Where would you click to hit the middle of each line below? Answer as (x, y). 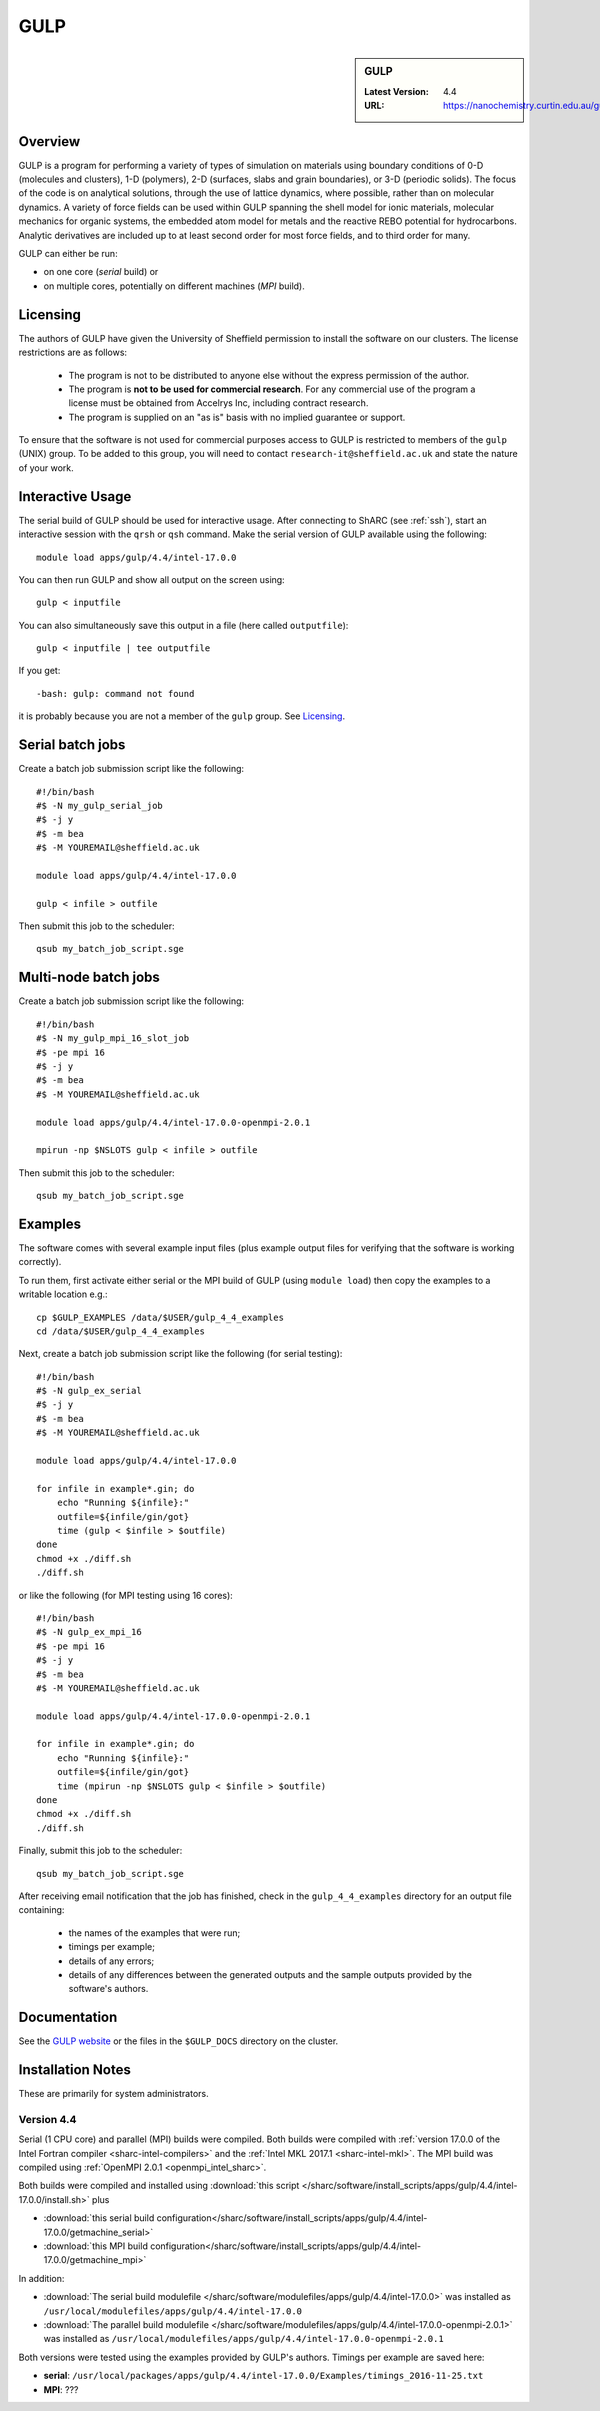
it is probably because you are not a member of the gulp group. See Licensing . (182, 716)
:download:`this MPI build (96, 2246)
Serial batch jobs (72, 745)
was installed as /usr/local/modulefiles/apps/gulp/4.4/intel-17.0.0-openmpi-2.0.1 (243, 2339)
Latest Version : (396, 91)
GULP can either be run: (68, 254)
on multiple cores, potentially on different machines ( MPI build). (174, 286)
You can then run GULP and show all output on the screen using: (151, 579)
